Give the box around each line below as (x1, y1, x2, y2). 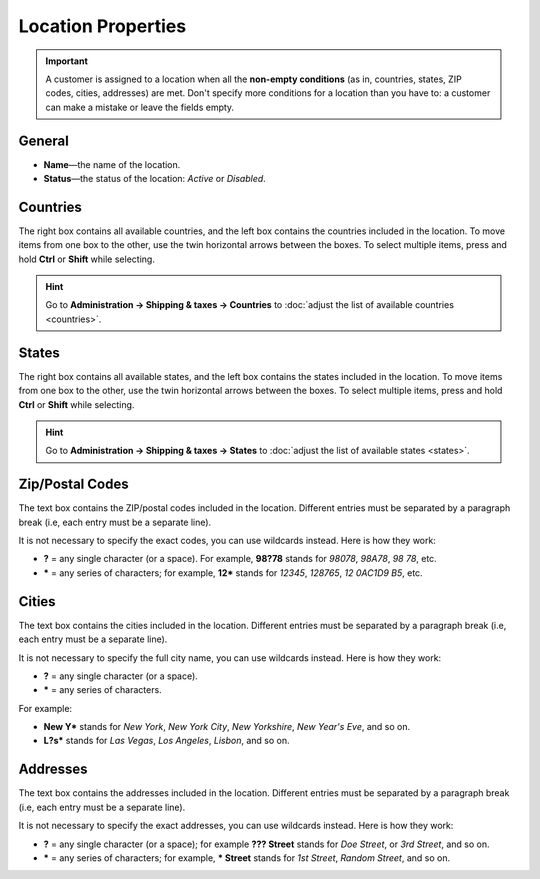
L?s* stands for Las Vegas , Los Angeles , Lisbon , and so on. (43, 735, 290, 747)
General (18, 132, 70, 149)
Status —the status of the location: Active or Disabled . (43, 173, 267, 185)
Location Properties (18, 15, 187, 37)
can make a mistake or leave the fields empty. (45, 101, 235, 113)
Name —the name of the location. (43, 158, 181, 170)
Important (45, 55, 89, 67)
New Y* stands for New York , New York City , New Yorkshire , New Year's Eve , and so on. (43, 721, 411, 733)
